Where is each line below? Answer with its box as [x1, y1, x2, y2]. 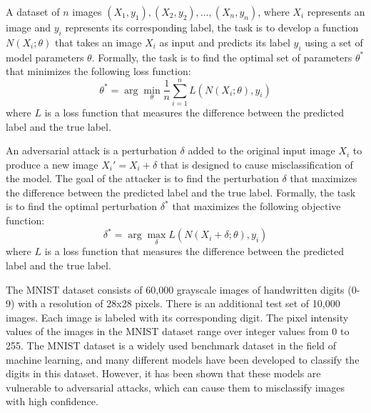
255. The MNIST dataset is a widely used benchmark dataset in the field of [6, 337, 337, 352]
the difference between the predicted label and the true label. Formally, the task [6, 184, 356, 199]
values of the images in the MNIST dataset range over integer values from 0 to [6, 324, 350, 339]
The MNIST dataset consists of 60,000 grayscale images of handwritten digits [6, 282, 345, 297]
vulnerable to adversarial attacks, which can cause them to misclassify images [6, 379, 345, 394]
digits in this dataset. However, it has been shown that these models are [6, 366, 321, 381]
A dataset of [6, 4, 60, 19]
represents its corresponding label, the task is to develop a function [65, 20, 359, 34]
